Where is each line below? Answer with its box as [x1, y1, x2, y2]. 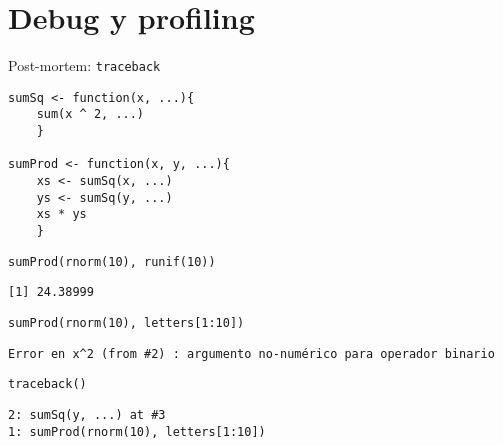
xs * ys [36, 207, 87, 222]
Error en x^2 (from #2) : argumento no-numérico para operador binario [8, 346, 495, 361]
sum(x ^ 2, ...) [36, 107, 145, 122]
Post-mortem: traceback [8, 55, 161, 76]
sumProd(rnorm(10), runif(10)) [8, 254, 216, 269]
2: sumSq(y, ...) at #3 [8, 407, 166, 422]
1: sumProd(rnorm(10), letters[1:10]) [8, 424, 266, 439]
